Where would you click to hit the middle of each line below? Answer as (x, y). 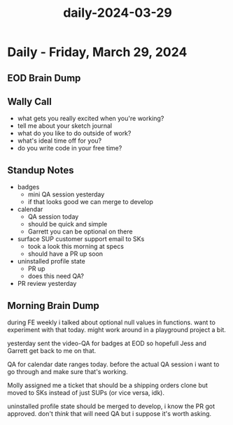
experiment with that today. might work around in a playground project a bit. (116, 330)
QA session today (53, 217)
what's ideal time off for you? (59, 141)
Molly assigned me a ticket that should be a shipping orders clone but (108, 385)
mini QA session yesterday (66, 194)
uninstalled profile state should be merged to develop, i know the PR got (111, 406)
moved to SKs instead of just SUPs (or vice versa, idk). (86, 393)
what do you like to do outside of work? (74, 134)
